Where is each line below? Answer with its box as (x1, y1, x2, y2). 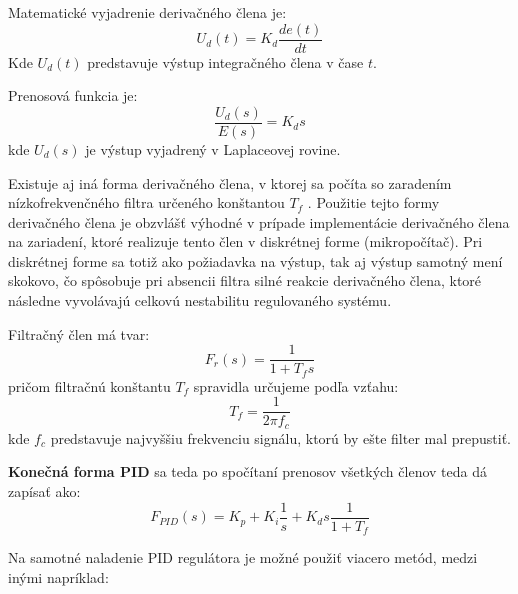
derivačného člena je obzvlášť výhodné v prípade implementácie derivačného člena (8, 211, 510, 232)
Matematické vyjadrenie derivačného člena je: (8, 2, 287, 22)
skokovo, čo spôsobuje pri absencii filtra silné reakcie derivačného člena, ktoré (8, 270, 482, 291)
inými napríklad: (8, 566, 109, 587)
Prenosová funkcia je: (8, 85, 138, 106)
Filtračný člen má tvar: (8, 323, 150, 344)
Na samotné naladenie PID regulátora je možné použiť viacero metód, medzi (8, 547, 478, 568)
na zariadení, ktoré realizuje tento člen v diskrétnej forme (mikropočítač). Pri (8, 231, 483, 252)
